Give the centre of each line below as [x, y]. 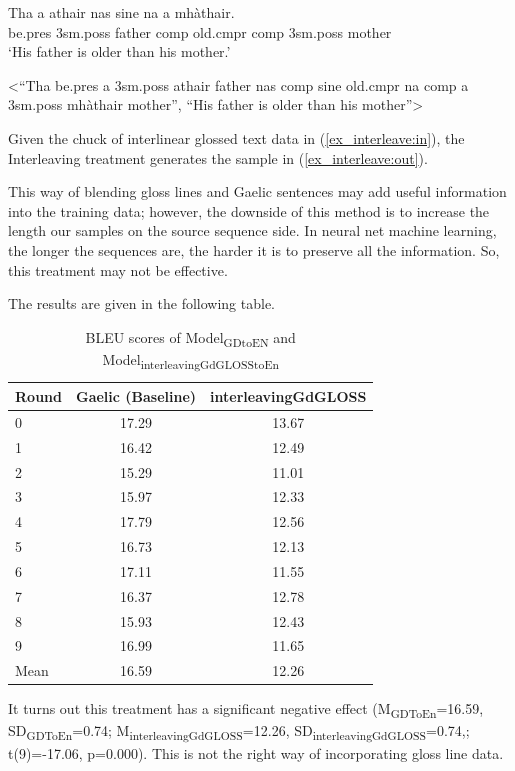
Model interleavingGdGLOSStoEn [190, 360]
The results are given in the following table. [142, 303]
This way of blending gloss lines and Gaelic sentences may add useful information [257, 191]
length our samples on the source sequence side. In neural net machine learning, [252, 230]
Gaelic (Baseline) [136, 395]
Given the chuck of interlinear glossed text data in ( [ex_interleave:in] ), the [236, 137]
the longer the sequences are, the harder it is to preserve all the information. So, [254, 249]
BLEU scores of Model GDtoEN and [190, 338]
